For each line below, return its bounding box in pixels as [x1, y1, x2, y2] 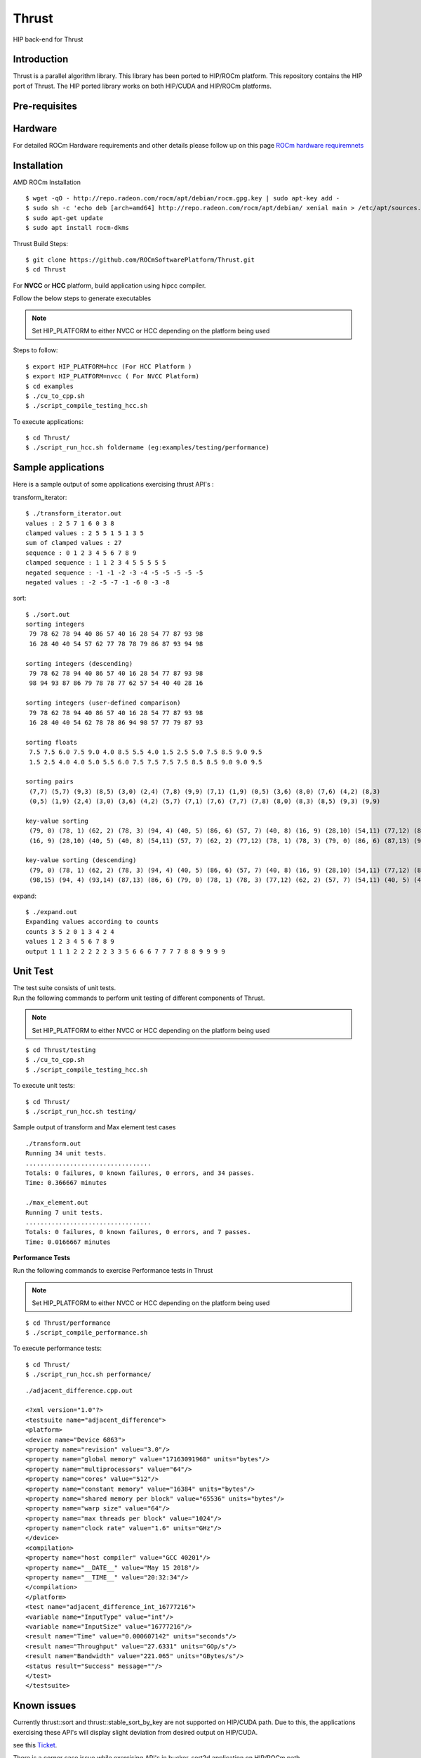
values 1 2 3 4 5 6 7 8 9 [25, 937, 115, 946]
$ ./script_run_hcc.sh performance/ [25, 1371, 152, 1378]
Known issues [13, 1700, 76, 1712]
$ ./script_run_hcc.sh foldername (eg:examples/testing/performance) [25, 444, 270, 451]
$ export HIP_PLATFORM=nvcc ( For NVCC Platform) [25, 373, 200, 380]
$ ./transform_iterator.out [25, 510, 122, 518]
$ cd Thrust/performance [25, 1318, 111, 1327]
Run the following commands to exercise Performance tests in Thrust [13, 1266, 213, 1275]
